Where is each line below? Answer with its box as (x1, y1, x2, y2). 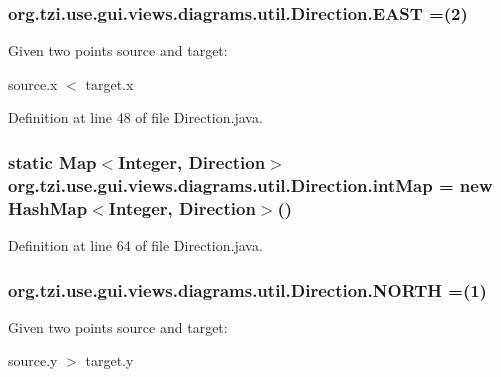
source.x (8, 73, 58, 94)
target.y (85, 350, 134, 371)
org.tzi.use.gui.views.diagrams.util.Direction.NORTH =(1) (8, 277, 487, 302)
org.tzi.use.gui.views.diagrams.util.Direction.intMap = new (8, 172, 493, 197)
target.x (85, 73, 134, 94)
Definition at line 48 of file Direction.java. (8, 107, 263, 128)
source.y (8, 350, 58, 371)
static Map (8, 149, 97, 174)
